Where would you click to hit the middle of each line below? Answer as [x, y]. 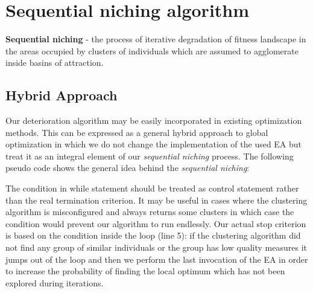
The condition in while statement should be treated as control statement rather [152, 188]
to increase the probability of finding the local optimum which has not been [145, 271]
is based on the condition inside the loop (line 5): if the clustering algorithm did [153, 235]
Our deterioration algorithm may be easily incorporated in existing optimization [154, 121]
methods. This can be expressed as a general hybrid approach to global [137, 132]
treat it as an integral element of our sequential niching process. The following [150, 156]
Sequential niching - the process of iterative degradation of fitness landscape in [156, 39]
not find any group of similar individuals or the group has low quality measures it [156, 247]
